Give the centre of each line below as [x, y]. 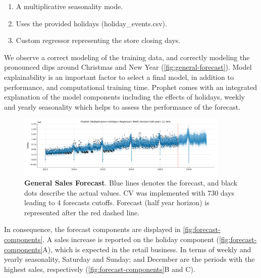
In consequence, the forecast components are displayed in [92, 229]
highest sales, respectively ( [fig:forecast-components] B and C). [100, 269]
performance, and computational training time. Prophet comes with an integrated [131, 87]
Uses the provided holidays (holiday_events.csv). [91, 23]
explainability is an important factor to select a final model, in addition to [119, 77]
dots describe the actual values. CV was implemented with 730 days [129, 192]
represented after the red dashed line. [82, 212]
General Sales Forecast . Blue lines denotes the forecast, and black [131, 183]
